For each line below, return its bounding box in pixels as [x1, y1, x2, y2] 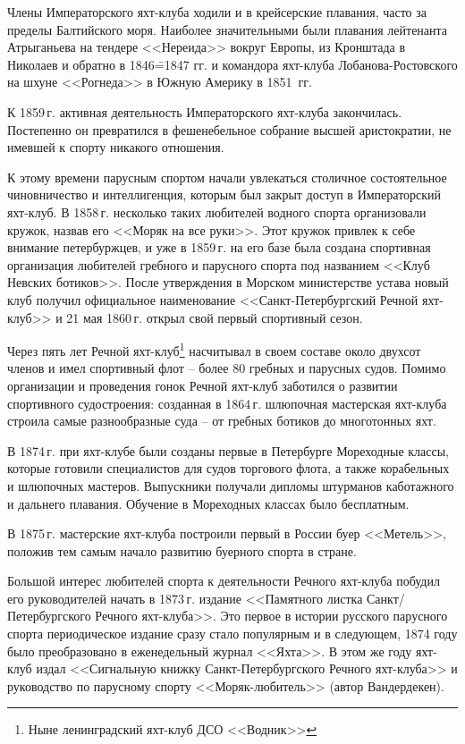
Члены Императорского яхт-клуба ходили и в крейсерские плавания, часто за [7, 3, 427, 21]
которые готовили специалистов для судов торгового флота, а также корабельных [7, 459, 450, 478]
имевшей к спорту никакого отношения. [7, 138, 224, 156]
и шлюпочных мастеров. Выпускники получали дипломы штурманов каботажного [7, 476, 454, 495]
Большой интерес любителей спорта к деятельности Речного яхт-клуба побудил [7, 571, 440, 590]
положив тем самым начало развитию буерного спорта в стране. [7, 541, 357, 560]
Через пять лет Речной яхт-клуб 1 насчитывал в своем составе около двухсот [7, 339, 421, 359]
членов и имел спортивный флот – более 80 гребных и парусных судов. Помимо [7, 359, 446, 377]
